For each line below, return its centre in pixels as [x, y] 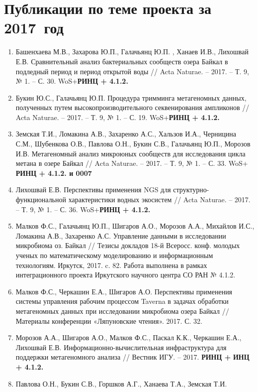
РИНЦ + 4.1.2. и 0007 [54, 173]
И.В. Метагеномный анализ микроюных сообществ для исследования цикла [130, 153]
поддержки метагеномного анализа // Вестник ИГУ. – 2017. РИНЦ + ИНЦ [132, 357]
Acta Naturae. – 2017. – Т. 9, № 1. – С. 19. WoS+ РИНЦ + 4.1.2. [118, 117]
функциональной [41, 199]
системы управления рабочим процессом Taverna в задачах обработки [122, 301]
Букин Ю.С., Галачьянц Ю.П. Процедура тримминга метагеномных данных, [131, 97]
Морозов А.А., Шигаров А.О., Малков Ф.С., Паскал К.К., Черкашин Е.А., [129, 337]
